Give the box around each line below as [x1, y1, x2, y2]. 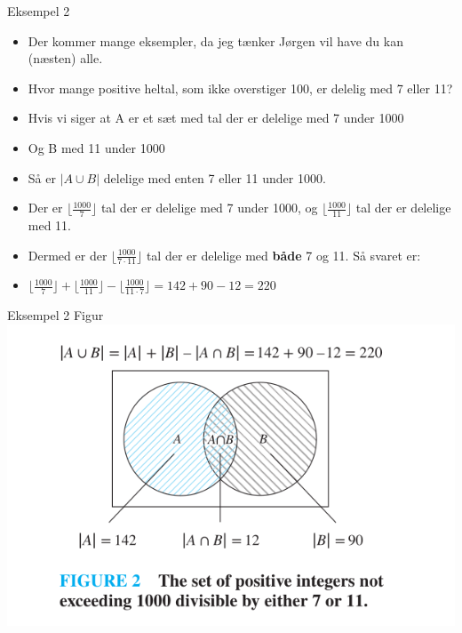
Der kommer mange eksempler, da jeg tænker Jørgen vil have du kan [28, 31, 403, 50]
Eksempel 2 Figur [7, 306, 104, 325]
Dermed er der [28, 245, 108, 264]
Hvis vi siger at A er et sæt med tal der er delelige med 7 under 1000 [28, 108, 404, 127]
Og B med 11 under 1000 [28, 138, 165, 156]
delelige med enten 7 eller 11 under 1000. [103, 168, 326, 187]
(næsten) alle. [28, 49, 103, 68]
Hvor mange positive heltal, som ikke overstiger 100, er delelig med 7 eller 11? [28, 78, 453, 97]
